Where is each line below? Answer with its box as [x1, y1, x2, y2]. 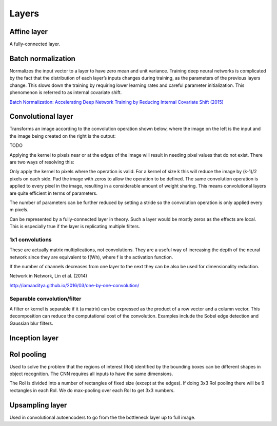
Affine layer [9, 27, 48, 36]
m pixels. [9, 207, 29, 213]
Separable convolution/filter [9, 295, 82, 302]
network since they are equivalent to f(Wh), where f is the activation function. [9, 254, 173, 260]
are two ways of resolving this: [9, 159, 74, 165]
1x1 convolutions [9, 236, 52, 243]
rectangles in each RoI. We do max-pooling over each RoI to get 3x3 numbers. [9, 387, 175, 393]
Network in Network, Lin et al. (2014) [9, 273, 87, 279]
